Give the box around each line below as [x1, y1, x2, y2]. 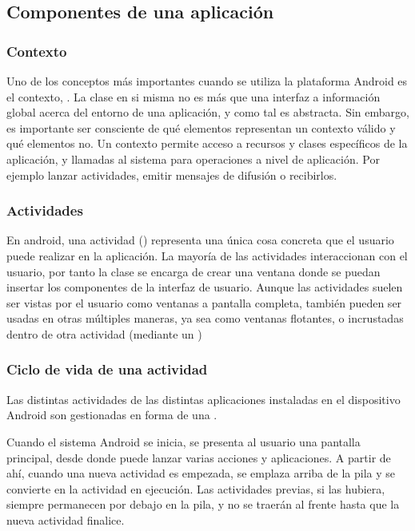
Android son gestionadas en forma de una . [6, 406, 217, 423]
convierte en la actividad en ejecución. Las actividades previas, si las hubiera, [6, 480, 385, 497]
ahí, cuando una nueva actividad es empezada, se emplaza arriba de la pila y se [6, 465, 396, 481]
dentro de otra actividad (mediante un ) [6, 325, 202, 342]
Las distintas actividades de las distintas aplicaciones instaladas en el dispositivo [6, 390, 401, 407]
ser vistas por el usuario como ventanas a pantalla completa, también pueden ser [6, 294, 402, 311]
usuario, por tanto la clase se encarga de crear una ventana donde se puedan [6, 263, 381, 279]
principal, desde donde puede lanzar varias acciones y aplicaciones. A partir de [6, 449, 391, 466]
